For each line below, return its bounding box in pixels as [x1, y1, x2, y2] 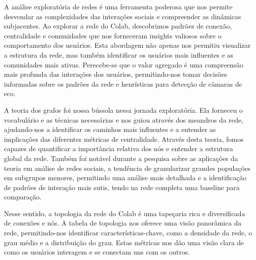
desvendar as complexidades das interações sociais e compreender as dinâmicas [4, 11, 241, 21]
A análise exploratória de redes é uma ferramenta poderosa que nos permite [4, 1, 233, 11]
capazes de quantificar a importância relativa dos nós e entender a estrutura [4, 143, 233, 154]
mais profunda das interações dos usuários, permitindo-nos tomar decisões [4, 69, 227, 79]
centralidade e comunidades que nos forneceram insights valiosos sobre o [4, 30, 222, 40]
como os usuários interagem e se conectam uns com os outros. [4, 247, 190, 257]
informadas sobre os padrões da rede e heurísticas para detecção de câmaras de [4, 78, 242, 89]
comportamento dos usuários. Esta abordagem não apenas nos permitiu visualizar [4, 40, 251, 50]
